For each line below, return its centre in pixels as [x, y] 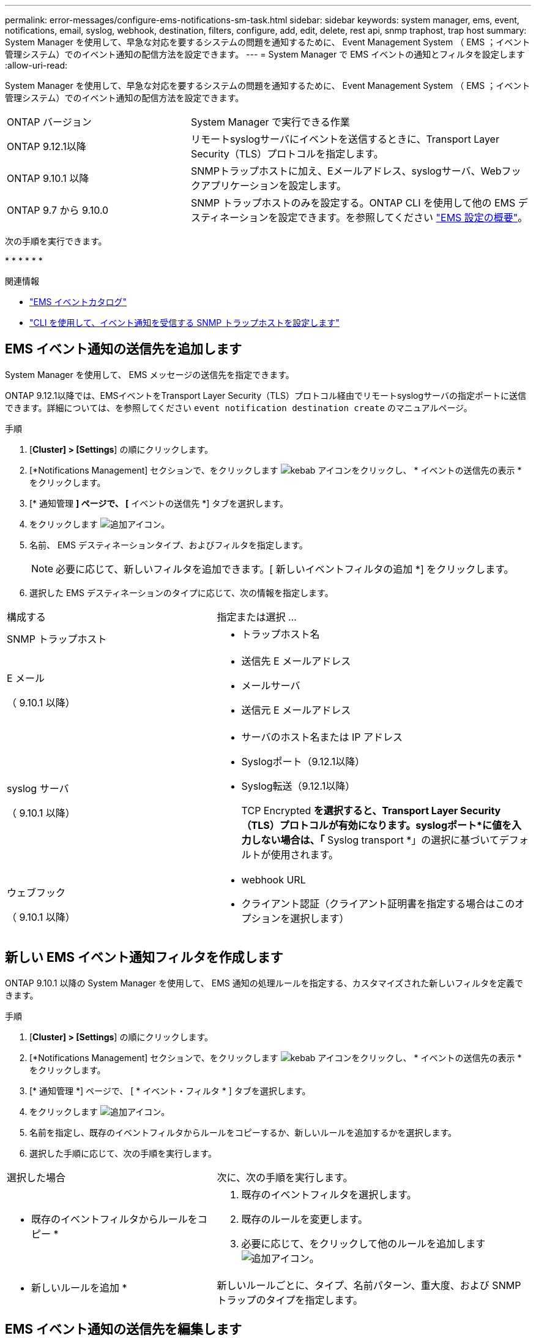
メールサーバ [271, 685]
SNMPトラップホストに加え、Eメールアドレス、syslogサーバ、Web [346, 171]
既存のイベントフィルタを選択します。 [329, 1194]
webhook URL [274, 879]
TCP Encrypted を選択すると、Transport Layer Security [371, 810]
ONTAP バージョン [49, 122]
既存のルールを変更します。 [304, 1219]
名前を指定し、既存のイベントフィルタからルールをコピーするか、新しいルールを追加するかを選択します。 [243, 1132]
